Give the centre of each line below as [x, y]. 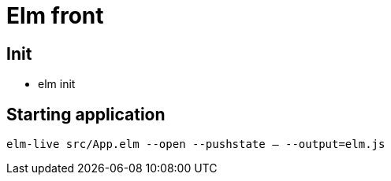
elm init [57, 84]
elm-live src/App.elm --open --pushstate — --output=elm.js [196, 144]
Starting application [86, 114]
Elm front [55, 16]
